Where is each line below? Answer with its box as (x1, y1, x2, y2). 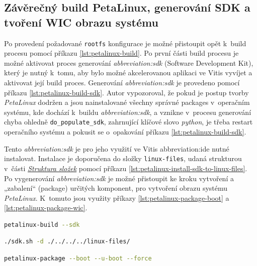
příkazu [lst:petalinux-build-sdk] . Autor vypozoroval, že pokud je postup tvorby (4, 87, 249, 97)
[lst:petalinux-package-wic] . (4, 202, 88, 213)
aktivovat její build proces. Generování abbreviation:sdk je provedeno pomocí (4, 77, 240, 88)
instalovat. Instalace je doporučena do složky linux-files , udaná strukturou (4, 153, 242, 164)
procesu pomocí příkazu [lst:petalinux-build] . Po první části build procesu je (4, 48, 239, 58)
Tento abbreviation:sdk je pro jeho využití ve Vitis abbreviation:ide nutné (4, 143, 229, 154)
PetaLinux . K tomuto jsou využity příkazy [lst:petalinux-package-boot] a (4, 192, 229, 203)
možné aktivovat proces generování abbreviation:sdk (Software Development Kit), (4, 57, 253, 68)
